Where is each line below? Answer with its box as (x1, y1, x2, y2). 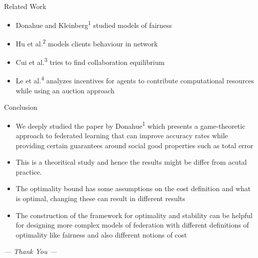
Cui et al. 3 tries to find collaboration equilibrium (15, 55, 165, 67)
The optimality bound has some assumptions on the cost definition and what (15, 183, 251, 194)
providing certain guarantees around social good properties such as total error (15, 140, 254, 150)
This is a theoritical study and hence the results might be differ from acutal (15, 157, 247, 167)
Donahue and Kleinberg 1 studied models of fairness (15, 18, 172, 30)
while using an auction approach (15, 85, 115, 95)
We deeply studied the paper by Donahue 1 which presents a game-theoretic (15, 119, 246, 131)
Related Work (4, 1, 46, 11)
